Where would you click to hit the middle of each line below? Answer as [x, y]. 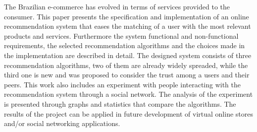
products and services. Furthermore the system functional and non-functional [121, 35]
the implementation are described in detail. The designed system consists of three [128, 55]
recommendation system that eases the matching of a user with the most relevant [128, 26]
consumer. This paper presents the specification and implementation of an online [127, 16]
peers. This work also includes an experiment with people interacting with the [123, 84]
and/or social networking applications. [62, 123]
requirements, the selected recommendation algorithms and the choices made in [125, 45]
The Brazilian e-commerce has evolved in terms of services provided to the [117, 6]
